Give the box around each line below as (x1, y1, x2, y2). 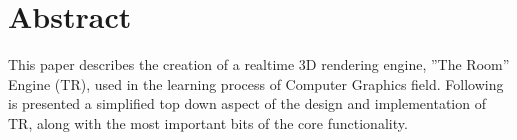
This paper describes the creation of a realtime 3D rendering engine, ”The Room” (8, 54, 510, 75)
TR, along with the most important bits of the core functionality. (8, 112, 408, 133)
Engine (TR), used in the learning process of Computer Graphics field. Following (8, 73, 504, 94)
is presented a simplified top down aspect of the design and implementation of (8, 93, 486, 114)
